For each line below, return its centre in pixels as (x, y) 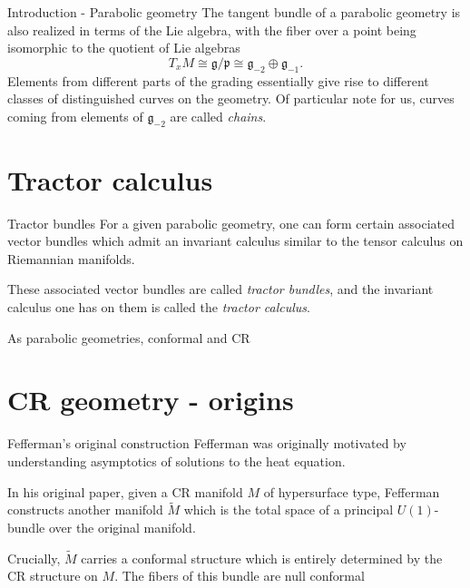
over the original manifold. (122, 527)
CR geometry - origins (151, 400)
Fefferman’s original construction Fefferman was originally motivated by (207, 443)
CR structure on (53, 576)
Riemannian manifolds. (71, 258)
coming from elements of (75, 116)
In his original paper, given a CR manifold (125, 491)
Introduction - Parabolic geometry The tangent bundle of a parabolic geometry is (234, 12)
